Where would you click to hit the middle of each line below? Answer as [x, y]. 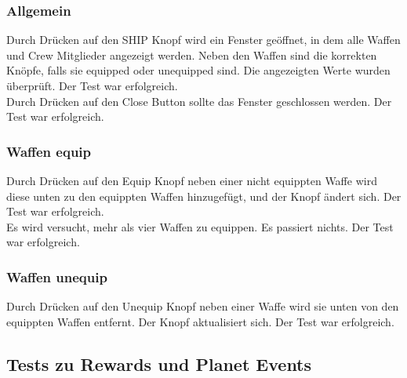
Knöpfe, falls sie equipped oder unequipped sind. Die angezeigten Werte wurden [198, 70]
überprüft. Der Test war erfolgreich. [92, 85]
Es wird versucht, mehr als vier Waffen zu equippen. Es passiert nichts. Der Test [200, 226]
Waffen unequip [57, 276]
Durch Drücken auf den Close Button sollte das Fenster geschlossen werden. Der [199, 101]
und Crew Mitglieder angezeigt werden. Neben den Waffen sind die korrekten [192, 55]
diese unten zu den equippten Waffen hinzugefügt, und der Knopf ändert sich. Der [204, 196]
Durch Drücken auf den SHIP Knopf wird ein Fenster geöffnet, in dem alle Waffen [203, 40]
